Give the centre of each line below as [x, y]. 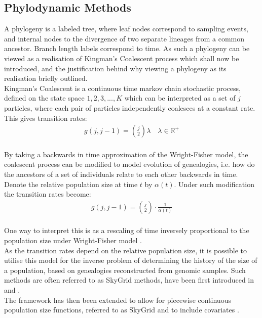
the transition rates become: [48, 194]
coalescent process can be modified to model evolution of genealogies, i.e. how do [129, 164]
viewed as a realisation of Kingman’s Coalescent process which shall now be [122, 58]
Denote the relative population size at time [71, 184]
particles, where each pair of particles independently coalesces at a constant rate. [130, 107]
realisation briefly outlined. [46, 78]
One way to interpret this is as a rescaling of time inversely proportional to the [127, 230]
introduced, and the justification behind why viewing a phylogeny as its [115, 68]
